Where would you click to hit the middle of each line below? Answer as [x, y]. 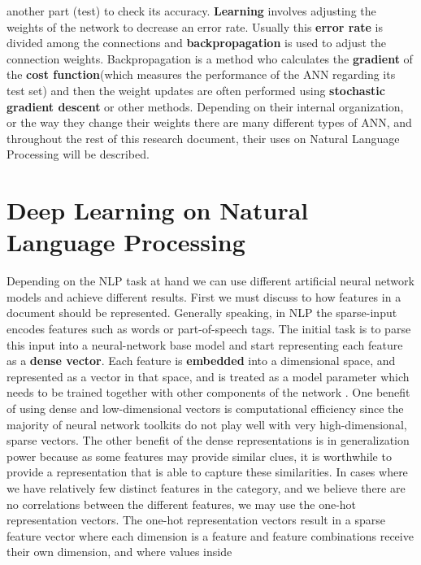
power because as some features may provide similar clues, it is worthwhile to [199, 456]
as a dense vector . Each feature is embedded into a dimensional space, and [201, 361]
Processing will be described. [78, 154]
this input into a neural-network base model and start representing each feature [205, 344]
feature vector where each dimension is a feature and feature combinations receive [210, 535]
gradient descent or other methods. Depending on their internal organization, [205, 106]
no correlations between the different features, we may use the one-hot [182, 504]
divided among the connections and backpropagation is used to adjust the [197, 43]
